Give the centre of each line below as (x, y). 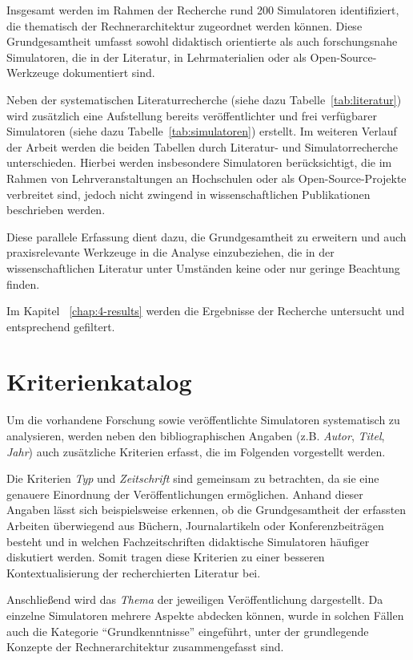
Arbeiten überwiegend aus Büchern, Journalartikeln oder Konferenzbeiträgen (195, 525)
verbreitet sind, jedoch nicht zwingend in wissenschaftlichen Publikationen (188, 194)
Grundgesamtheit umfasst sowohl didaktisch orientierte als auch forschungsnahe (202, 41)
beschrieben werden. (56, 210)
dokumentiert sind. (109, 73)
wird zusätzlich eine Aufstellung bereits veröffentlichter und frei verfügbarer (192, 115)
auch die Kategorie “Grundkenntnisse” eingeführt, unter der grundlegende (188, 631)
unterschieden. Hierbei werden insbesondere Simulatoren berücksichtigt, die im (199, 162)
